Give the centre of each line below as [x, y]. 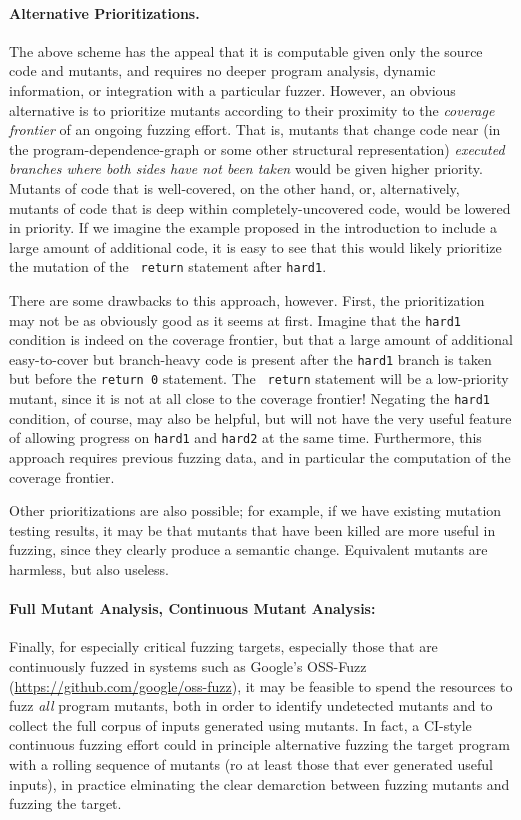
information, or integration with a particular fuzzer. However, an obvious [232, 89]
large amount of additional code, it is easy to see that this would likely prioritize [255, 246]
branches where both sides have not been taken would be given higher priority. [246, 168]
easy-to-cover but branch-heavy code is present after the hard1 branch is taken [250, 358]
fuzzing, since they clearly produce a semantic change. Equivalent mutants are [248, 549]
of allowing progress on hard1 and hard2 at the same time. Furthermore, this [245, 437]
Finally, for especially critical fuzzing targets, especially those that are [223, 646]
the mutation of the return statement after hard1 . [168, 266]
